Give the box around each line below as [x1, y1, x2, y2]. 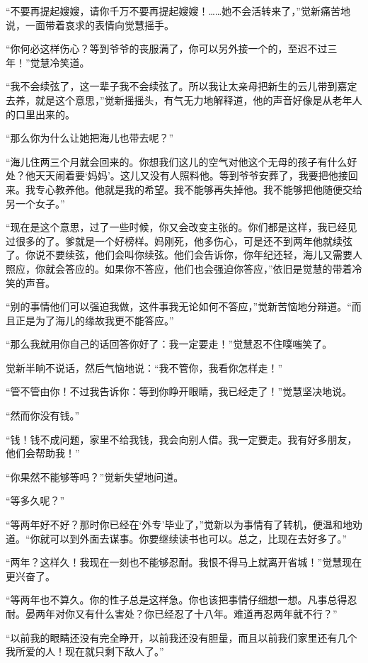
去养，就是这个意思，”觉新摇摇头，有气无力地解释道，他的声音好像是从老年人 [6, 92, 362, 107]
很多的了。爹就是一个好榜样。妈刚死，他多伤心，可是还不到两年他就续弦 [15, 233, 352, 248]
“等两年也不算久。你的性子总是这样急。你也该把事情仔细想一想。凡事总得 [6, 592, 347, 607]
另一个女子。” [6, 195, 65, 210]
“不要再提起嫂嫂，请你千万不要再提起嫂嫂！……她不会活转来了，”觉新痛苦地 [6, 4, 350, 18]
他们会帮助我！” [6, 446, 80, 460]
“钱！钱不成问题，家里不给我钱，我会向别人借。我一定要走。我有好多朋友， [6, 431, 357, 446]
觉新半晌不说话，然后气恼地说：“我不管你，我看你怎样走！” [6, 360, 283, 375]
